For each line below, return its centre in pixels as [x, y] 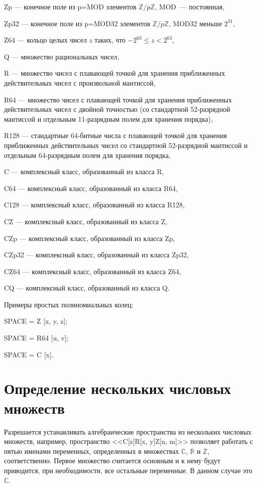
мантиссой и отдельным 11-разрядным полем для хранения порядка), [108, 119]
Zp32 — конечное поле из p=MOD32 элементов [77, 23]
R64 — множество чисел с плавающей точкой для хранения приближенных [118, 99]
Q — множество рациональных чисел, [62, 56]
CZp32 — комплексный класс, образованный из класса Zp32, [97, 255]
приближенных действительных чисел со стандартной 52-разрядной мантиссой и [126, 145]
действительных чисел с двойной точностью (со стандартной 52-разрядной [117, 109]
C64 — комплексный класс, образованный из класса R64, [91, 188]
